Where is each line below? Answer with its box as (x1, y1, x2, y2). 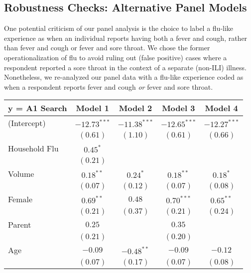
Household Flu (8, 142, 59, 154)
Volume (8, 168, 34, 180)
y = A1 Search (8, 102, 67, 114)
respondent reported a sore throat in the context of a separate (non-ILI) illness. (4, 62, 247, 72)
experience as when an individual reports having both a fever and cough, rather (4, 32, 248, 43)
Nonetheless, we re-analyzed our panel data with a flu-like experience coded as (4, 72, 244, 82)
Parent (8, 219, 31, 231)
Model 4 (205, 102, 238, 114)
